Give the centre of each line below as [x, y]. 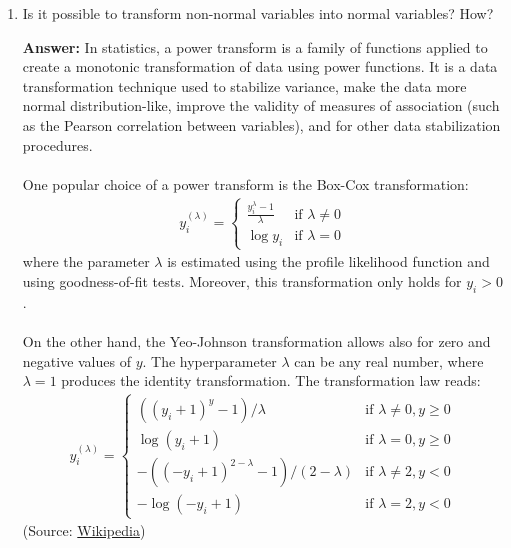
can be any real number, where [389, 360]
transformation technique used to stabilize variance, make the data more [244, 85]
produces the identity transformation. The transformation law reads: [271, 380]
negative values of [76, 360]
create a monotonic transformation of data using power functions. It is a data [260, 66]
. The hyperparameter [209, 360]
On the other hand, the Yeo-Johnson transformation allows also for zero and [256, 341]
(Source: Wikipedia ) [84, 530]
